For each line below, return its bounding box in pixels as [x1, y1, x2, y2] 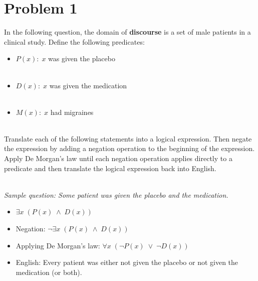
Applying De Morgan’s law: [16, 240, 100, 250]
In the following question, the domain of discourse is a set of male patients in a [4, 27, 251, 37]
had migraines [50, 106, 94, 117]
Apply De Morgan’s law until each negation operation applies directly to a [4, 153, 232, 164]
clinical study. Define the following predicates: [4, 36, 145, 47]
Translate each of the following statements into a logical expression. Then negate [4, 133, 252, 144]
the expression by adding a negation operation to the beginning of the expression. [4, 143, 255, 154]
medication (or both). [16, 266, 82, 277]
